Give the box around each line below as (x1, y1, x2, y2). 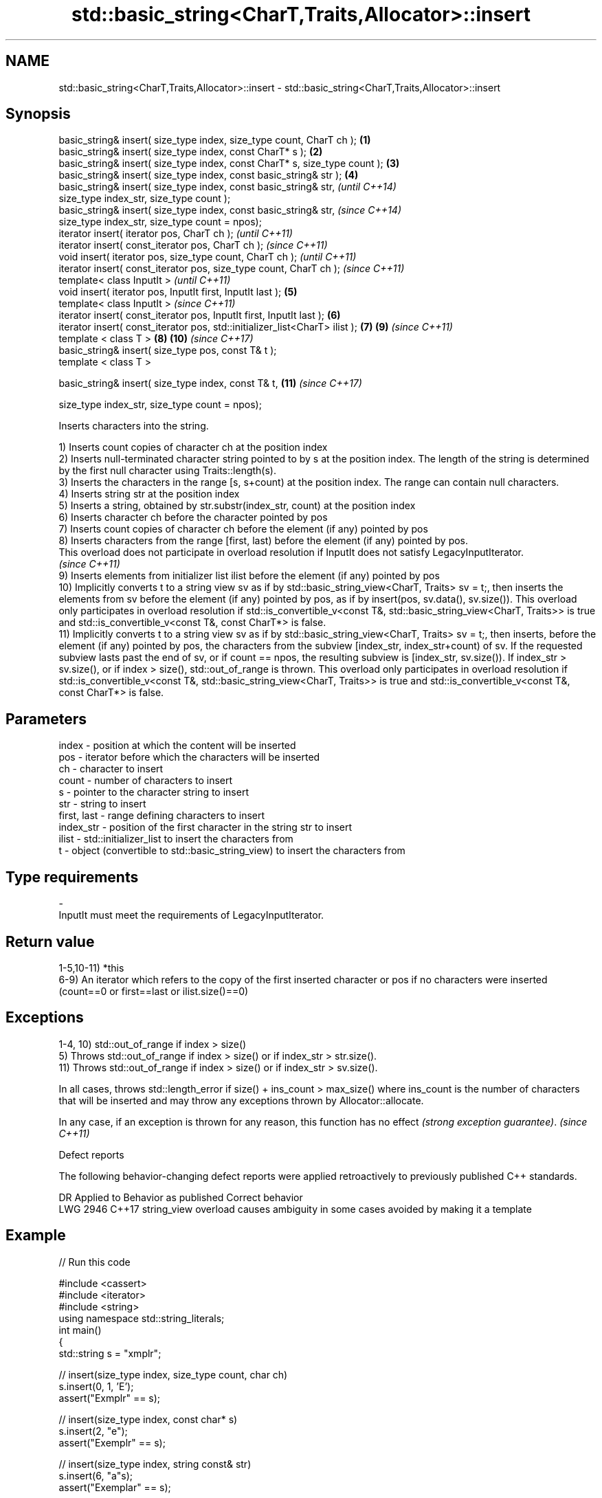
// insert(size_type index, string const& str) (58, 1457, 252, 1470)
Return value (5, 932, 95, 950)
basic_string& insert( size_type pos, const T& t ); (58, 344, 277, 357)
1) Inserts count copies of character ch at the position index (58, 441, 328, 454)
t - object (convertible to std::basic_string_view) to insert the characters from (58, 845, 405, 857)
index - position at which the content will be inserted (58, 739, 296, 752)
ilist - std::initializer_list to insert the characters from (58, 833, 293, 845)
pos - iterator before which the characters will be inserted (58, 751, 320, 763)
